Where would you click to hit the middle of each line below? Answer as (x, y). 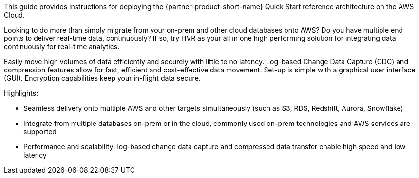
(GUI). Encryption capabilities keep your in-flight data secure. (102, 78)
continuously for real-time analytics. (62, 46)
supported (40, 132)
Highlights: (21, 93)
